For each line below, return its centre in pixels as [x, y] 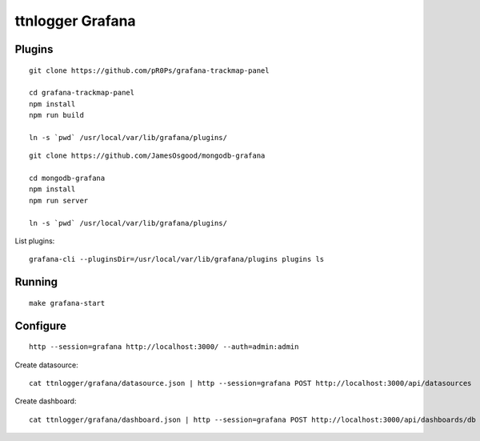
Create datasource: [47, 365]
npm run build [56, 115]
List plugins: [35, 241]
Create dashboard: [46, 401]
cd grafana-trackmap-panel [82, 93]
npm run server [59, 200]
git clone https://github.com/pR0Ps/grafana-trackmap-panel [149, 70]
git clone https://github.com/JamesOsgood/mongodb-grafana [147, 156]
